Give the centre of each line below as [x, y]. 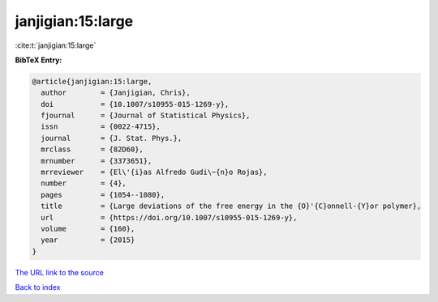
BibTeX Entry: [39, 60]
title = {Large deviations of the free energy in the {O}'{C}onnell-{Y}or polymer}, [231, 206]
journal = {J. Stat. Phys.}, [112, 138]
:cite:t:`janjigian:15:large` [56, 45]
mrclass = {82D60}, [92, 149]
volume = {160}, [88, 229]
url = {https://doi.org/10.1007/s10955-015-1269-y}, [169, 217]
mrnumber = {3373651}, [97, 161]
